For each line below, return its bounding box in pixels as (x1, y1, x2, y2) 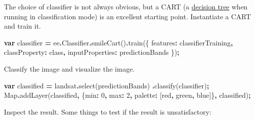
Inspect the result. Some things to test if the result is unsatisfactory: (4, 106, 212, 117)
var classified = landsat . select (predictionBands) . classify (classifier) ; (4, 80, 209, 90)
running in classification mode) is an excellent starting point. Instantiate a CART (4, 11, 251, 21)
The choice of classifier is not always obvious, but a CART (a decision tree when (4, 1, 248, 11)
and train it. (4, 21, 41, 31)
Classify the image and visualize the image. (4, 63, 135, 74)
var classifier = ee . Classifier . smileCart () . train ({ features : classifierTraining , (4, 37, 233, 47)
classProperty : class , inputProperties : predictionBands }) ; (4, 47, 179, 57)
